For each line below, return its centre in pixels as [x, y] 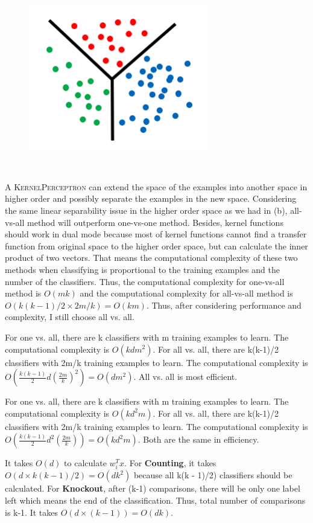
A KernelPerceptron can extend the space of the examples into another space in [156, 186]
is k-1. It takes [32, 512]
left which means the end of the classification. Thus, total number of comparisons [155, 500]
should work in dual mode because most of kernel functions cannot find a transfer [156, 234]
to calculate [85, 463]
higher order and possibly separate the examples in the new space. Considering [151, 198]
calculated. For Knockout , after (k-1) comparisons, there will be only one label [153, 488]
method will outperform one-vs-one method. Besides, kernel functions [155, 222]
